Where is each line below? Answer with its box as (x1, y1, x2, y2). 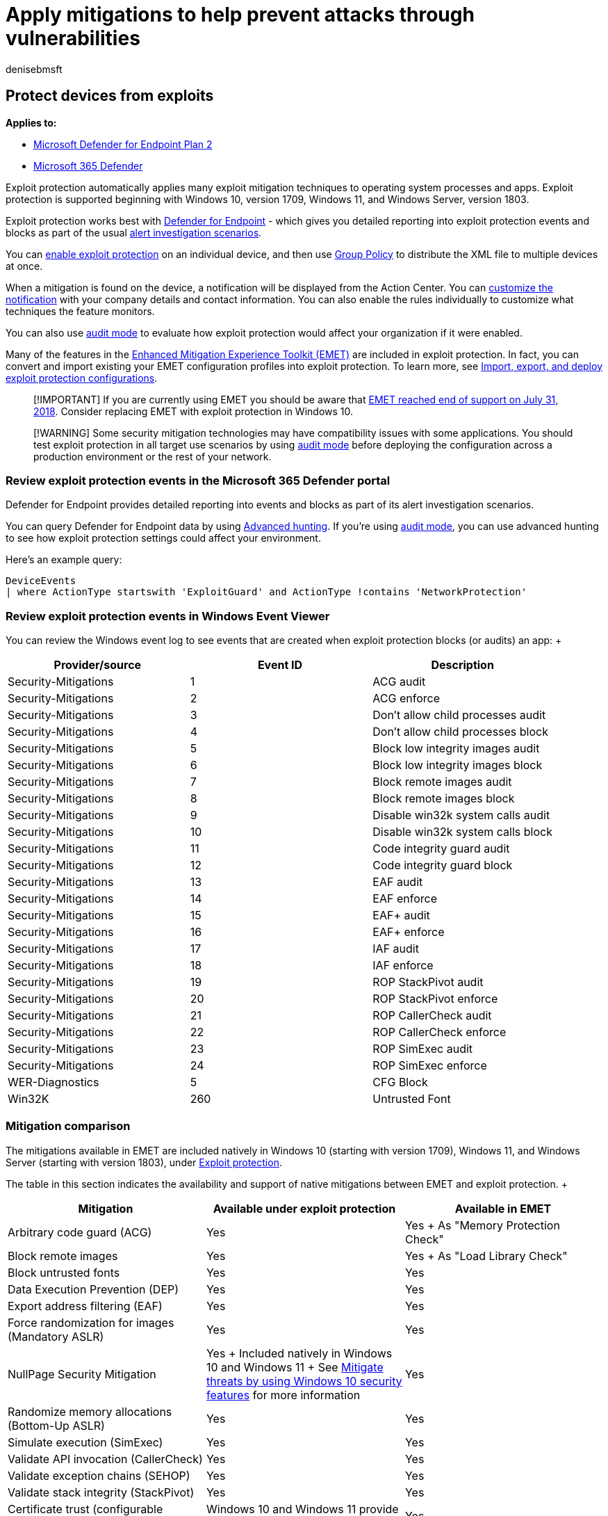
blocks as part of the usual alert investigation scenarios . (6, 226, 262, 239)
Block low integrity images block (372, 758, 543, 773)
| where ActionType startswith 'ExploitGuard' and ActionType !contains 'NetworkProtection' (6, 586, 527, 598)
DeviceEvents (6, 575, 76, 587)
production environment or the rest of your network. (33, 450, 272, 462)
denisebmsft (6, 63, 63, 75)
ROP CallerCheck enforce (372, 1025, 507, 1040)
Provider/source (54, 658, 142, 672)
